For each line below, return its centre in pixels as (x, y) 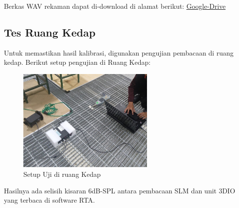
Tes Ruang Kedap (50, 32)
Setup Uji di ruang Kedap (62, 174)
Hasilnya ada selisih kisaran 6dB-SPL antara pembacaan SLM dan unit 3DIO (120, 190)
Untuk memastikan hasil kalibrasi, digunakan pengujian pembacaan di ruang (119, 52)
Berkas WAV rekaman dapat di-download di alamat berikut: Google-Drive (115, 6)
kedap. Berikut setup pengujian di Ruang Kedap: (77, 62)
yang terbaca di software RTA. (50, 200)
